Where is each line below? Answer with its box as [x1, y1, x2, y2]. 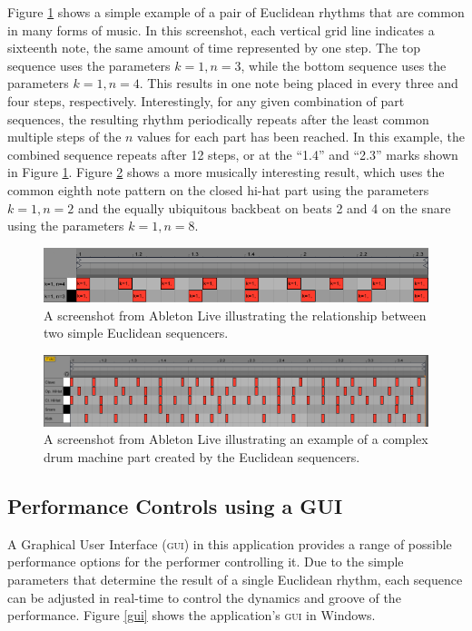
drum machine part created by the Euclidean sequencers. [44, 448, 360, 467]
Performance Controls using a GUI [7, 492, 343, 520]
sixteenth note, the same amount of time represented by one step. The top [7, 38, 420, 57]
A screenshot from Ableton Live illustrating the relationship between [44, 305, 427, 324]
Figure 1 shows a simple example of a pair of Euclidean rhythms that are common [7, 3, 465, 21]
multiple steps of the [7, 127, 122, 146]
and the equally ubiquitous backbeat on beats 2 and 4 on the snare [77, 198, 451, 217]
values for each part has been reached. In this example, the [137, 127, 465, 146]
